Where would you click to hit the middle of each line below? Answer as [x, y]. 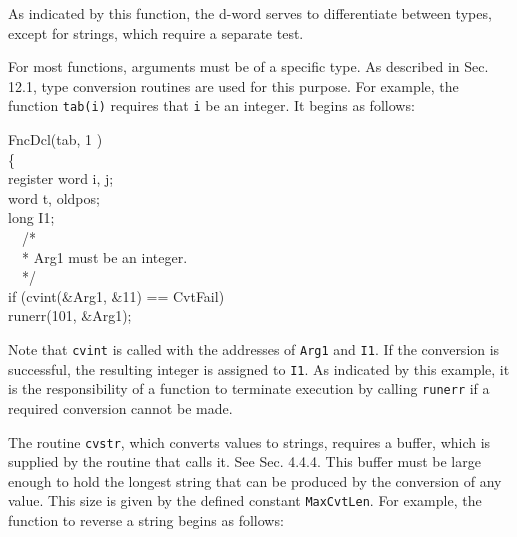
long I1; [31, 217]
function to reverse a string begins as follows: [146, 520]
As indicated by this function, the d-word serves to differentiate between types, [250, 13]
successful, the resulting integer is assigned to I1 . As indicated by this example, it [259, 368]
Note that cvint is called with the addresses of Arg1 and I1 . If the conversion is [254, 348]
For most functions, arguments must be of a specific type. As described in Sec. [248, 66]
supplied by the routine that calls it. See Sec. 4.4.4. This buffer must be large [244, 461]
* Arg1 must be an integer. [104, 256]
